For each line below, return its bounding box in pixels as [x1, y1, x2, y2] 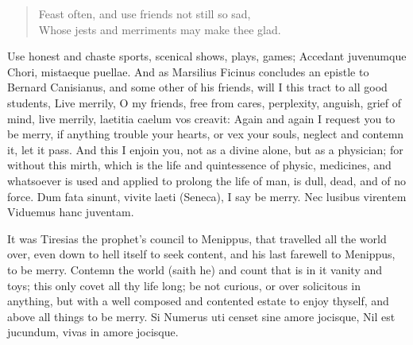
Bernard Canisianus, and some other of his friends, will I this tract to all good [7, 79, 388, 95]
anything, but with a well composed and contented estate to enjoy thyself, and [7, 293, 389, 309]
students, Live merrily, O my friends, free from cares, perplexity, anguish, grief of [7, 94, 401, 110]
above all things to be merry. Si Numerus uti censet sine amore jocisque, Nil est [7, 308, 396, 324]
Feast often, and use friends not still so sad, [38, 6, 251, 21]
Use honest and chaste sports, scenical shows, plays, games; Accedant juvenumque [7, 48, 407, 64]
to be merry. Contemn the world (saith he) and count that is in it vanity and [7, 261, 383, 277]
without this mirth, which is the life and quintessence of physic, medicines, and [7, 157, 392, 173]
